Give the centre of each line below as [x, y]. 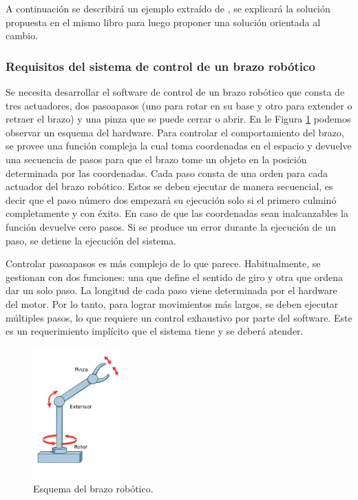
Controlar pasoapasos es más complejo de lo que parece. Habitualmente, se [163, 263]
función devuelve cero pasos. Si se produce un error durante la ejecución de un [171, 226]
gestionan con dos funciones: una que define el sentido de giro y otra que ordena [175, 277]
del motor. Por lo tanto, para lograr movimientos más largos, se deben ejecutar [172, 303]
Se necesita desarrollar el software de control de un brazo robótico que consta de [175, 92]
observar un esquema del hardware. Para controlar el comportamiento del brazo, [175, 132]
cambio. [22, 35]
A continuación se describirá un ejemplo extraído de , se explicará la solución [168, 8]
